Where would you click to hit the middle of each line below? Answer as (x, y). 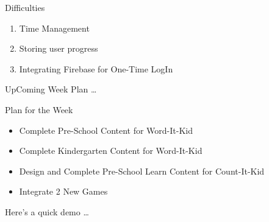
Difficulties (25, 7)
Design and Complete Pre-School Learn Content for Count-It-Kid (142, 171)
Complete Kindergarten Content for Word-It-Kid (111, 151)
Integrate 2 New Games (63, 191)
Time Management (54, 28)
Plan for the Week (39, 109)
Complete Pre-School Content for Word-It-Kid (106, 130)
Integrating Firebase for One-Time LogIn (96, 68)
